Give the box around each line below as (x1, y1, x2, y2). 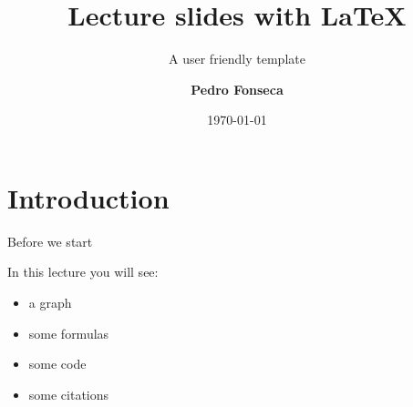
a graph (28, 293, 72, 312)
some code (28, 354, 87, 373)
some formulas (28, 323, 109, 342)
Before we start (7, 231, 93, 250)
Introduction (7, 178, 170, 216)
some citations (28, 384, 109, 403)
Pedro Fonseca (191, 79, 284, 98)
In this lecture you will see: (7, 262, 159, 281)
